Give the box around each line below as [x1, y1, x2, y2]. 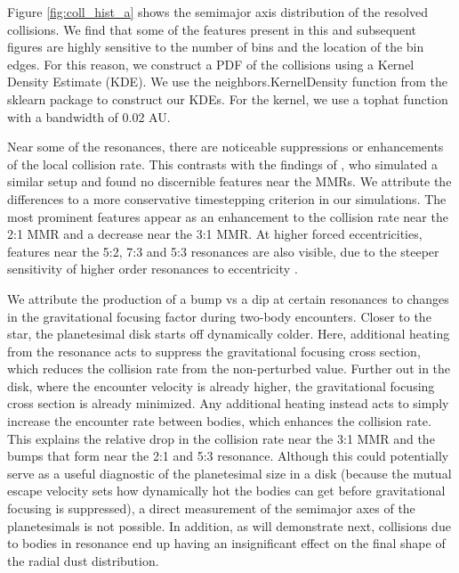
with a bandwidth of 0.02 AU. [7, 107, 171, 126]
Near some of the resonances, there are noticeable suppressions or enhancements [7, 137, 444, 156]
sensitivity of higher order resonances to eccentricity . [7, 259, 298, 278]
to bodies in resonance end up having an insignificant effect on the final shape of [7, 534, 446, 553]
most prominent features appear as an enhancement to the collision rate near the [7, 207, 448, 225]
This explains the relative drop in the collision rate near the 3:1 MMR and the [7, 429, 435, 447]
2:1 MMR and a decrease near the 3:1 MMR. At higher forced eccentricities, [7, 225, 423, 243]
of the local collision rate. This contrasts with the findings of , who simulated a [7, 154, 438, 173]
